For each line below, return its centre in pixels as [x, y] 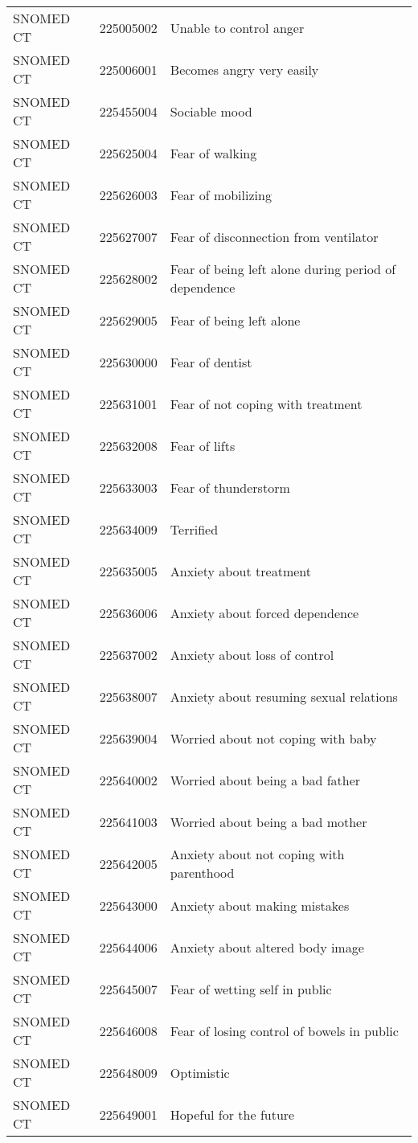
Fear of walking [213, 153]
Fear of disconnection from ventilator [274, 236]
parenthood [202, 873]
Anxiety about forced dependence [264, 612]
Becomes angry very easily [244, 69]
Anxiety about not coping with [257, 854]
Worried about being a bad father [265, 780]
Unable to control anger [237, 27]
